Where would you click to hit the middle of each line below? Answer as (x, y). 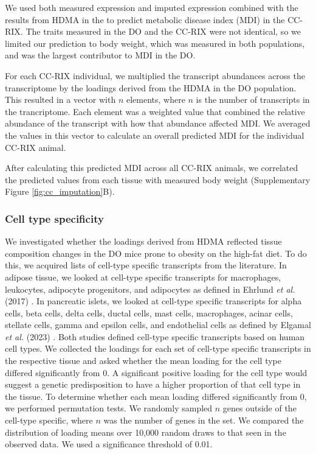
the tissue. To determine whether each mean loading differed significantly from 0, (156, 396)
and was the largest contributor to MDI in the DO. (100, 55)
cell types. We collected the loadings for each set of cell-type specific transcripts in (158, 348)
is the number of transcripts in (253, 100)
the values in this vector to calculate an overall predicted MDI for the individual (155, 135)
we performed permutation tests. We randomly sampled (109, 408)
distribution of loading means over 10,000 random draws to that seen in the (146, 432)
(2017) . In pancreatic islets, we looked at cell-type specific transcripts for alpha (153, 301)
